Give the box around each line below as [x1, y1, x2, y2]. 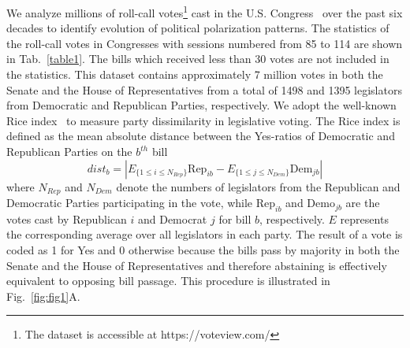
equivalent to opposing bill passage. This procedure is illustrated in [6, 272, 330, 289]
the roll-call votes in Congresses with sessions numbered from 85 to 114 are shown [6, 35, 403, 51]
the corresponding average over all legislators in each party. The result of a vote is [6, 226, 403, 242]
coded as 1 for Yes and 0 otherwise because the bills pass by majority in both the [6, 242, 400, 258]
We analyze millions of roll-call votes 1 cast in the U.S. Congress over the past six [6, 2, 403, 20]
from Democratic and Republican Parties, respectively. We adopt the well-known [6, 97, 397, 113]
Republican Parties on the [6, 143, 132, 159]
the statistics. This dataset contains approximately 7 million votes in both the [6, 66, 383, 83]
